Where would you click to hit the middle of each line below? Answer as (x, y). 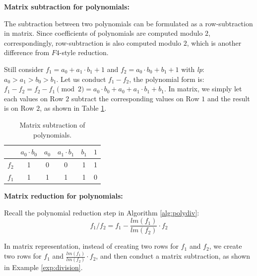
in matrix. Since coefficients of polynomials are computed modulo (103, 33)
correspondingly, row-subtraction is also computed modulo (93, 42)
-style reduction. (84, 52)
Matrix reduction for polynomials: (64, 195)
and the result (228, 98)
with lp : (193, 69)
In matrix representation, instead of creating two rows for (92, 246)
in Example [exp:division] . (43, 267)
